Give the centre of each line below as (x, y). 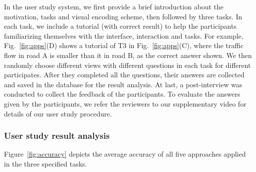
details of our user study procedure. (58, 113)
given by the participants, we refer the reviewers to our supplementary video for (125, 103)
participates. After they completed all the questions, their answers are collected (124, 75)
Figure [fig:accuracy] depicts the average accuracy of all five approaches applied (125, 154)
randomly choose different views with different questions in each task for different (128, 65)
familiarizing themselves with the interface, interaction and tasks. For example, (124, 35)
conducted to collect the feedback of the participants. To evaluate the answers (122, 94)
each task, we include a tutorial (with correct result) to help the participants (120, 26)
